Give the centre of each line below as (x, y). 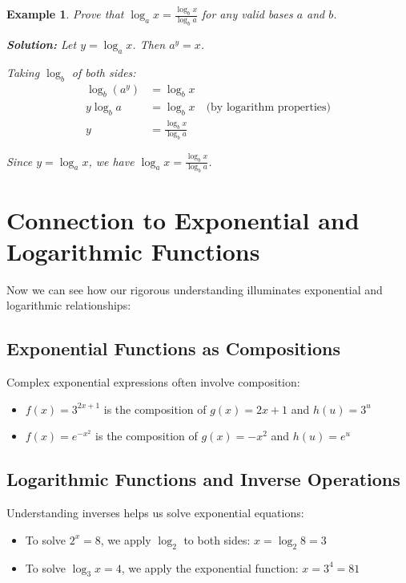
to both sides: (217, 539)
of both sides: (104, 72)
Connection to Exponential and (183, 219)
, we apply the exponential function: (210, 567)
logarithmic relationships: (69, 305)
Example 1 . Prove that (65, 14)
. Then (149, 45)
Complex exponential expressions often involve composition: (153, 382)
